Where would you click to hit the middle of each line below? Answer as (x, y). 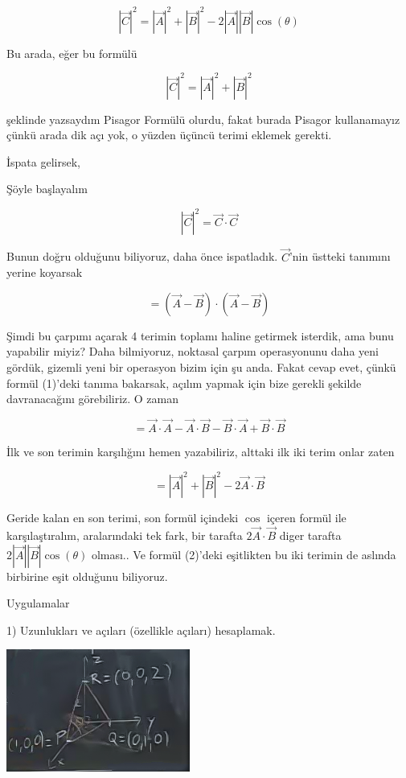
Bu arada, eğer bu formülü (72, 53)
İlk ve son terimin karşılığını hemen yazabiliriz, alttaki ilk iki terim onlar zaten (201, 452)
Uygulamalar (38, 603)
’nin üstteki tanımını (340, 256)
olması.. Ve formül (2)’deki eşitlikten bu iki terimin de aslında (244, 554)
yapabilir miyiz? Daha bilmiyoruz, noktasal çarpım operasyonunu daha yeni (193, 351)
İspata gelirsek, (43, 161)
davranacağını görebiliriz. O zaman (93, 399)
